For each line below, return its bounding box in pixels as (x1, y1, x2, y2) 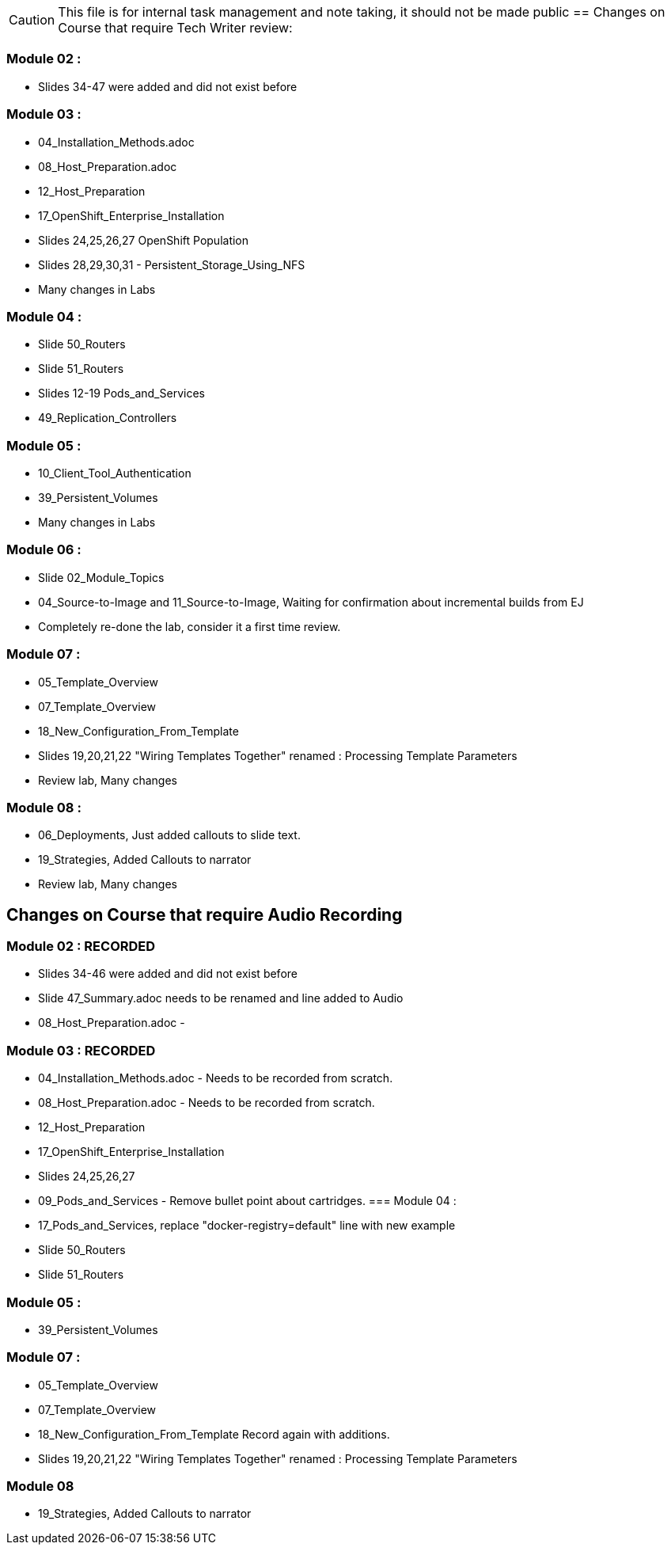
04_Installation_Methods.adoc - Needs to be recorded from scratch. (38, 1071, 393, 1085)
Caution (9, 12, 55, 28)
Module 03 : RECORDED (6, 1042, 156, 1059)
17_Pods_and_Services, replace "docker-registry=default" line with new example (38, 1218, 456, 1233)
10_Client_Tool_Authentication (38, 466, 191, 480)
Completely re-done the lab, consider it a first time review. (38, 619, 341, 633)
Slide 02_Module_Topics (38, 570, 165, 584)
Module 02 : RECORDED (6, 938, 156, 955)
